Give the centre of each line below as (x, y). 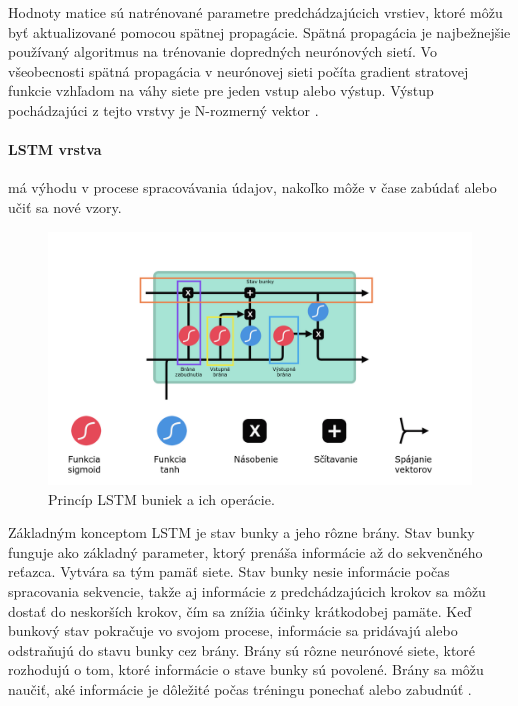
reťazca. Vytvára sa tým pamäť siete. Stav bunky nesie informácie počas (229, 571)
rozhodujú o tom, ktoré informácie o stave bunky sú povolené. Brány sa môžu (246, 669)
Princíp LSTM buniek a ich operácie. (161, 498)
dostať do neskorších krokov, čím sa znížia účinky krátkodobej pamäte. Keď (240, 610)
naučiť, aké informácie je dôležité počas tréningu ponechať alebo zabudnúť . (240, 688)
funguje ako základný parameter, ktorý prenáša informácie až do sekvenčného (245, 551)
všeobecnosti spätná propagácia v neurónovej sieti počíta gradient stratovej (238, 70)
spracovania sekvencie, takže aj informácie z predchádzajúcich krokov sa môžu (247, 590)
